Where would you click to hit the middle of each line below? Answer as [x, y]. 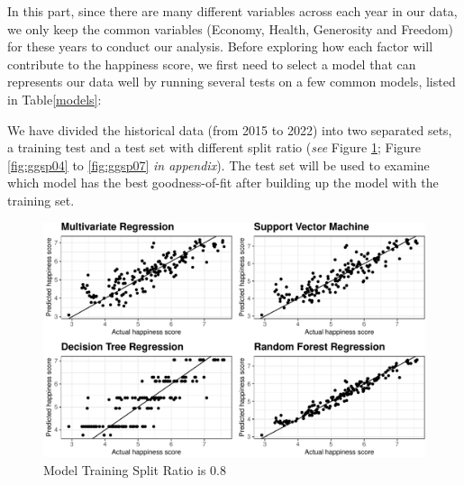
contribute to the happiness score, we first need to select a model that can [212, 64]
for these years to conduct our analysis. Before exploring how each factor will [220, 46]
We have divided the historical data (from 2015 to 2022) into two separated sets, [230, 129]
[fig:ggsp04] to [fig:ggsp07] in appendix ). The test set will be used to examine [218, 165]
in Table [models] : [55, 99]
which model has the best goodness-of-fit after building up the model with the [223, 183]
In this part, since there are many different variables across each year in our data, [232, 11]
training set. [41, 200]
